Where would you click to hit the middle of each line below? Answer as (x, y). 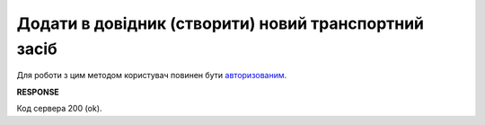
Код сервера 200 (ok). (59, 109)
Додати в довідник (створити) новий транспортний (220, 23)
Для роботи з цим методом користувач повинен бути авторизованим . (152, 76)
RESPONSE (38, 92)
